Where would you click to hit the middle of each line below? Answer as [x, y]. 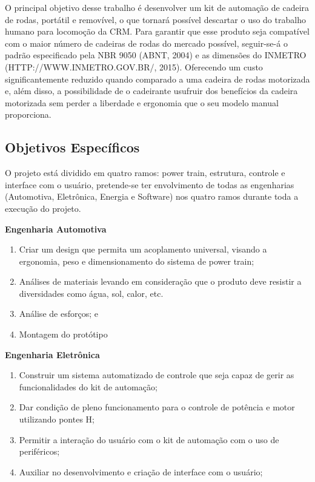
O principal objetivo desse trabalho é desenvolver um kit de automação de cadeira [157, 7]
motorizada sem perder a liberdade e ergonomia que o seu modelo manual [142, 102]
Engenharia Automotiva [56, 229]
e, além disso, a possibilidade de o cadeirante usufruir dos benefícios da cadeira [151, 91]
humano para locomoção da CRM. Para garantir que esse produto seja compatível [157, 31]
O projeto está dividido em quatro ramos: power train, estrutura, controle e [145, 173]
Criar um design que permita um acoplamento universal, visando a [143, 249]
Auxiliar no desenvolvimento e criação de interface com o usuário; [141, 471]
